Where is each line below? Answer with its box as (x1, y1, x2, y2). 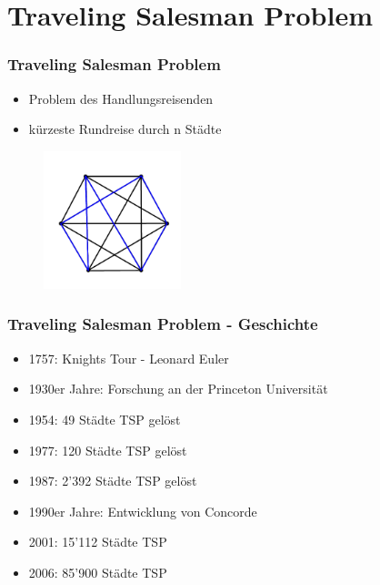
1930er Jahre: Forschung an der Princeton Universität (28, 379, 328, 398)
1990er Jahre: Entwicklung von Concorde (28, 501, 257, 520)
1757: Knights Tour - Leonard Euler (28, 348, 229, 367)
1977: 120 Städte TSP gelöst (28, 440, 187, 459)
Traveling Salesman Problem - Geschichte (7, 313, 318, 335)
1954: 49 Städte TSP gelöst (28, 409, 181, 428)
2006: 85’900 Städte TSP (28, 562, 167, 581)
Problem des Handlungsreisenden (28, 88, 214, 108)
